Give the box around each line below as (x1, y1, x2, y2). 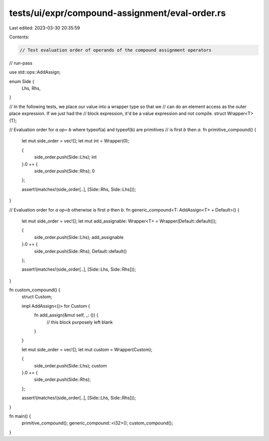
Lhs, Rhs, (21, 85, 41, 92)
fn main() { (9, 413, 31, 419)
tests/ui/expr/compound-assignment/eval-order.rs (9, 7, 226, 18)
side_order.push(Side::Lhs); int (34, 154, 97, 160)
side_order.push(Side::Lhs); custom (34, 362, 107, 368)
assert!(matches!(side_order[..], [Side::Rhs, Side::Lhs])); (21, 186, 136, 192)
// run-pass (9, 60, 32, 66)
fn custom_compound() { (9, 287, 61, 293)
